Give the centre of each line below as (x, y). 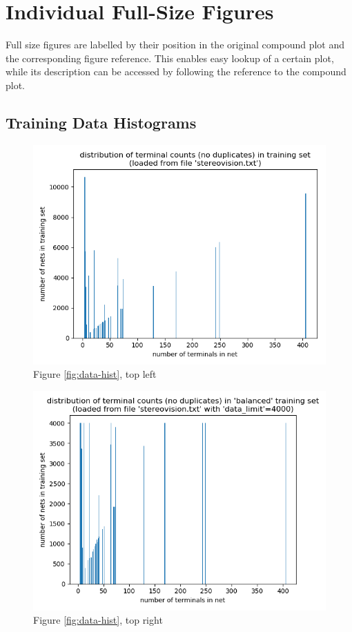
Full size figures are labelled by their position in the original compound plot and (175, 45)
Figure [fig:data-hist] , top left (95, 374)
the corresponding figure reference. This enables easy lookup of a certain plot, (170, 58)
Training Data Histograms (101, 122)
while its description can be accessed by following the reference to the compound (176, 71)
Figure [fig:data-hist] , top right (98, 620)
